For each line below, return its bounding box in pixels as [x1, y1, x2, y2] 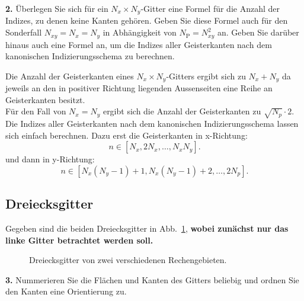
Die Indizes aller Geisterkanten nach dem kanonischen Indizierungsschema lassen [5, 117, 299, 130]
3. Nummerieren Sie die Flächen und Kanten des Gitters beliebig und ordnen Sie [5, 273, 299, 286]
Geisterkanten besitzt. [5, 93, 85, 105]
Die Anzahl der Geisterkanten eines [5, 69, 134, 82]
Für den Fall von [5, 105, 66, 117]
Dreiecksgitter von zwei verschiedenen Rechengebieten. [29, 254, 227, 266]
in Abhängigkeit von [103, 26, 177, 39]
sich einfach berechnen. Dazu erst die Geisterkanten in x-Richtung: [5, 129, 248, 141]
